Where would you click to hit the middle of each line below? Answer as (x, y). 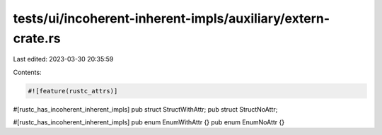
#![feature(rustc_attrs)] (73, 91)
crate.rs (37, 38)
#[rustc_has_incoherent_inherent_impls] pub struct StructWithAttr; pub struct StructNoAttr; (145, 109)
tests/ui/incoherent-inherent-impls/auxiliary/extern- (172, 18)
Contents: (27, 72)
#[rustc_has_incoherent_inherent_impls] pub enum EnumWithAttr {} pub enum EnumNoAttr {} (149, 122)
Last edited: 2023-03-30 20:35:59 (63, 59)
